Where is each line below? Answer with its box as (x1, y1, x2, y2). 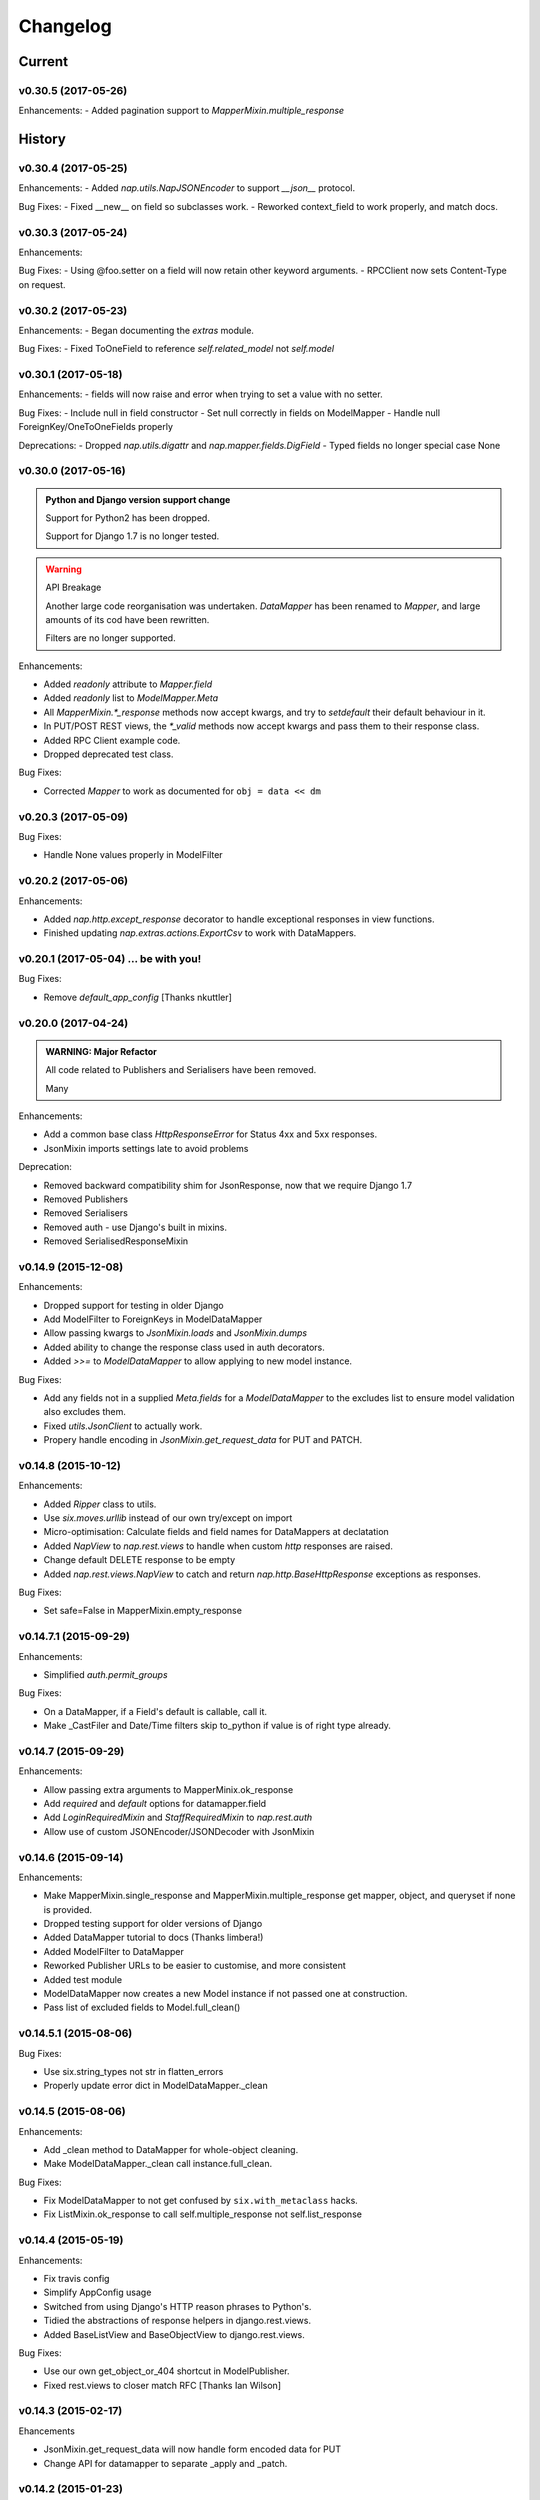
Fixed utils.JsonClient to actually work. (43, 1420, 203, 1432)
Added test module (43, 1973, 123, 1985)
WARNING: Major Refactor (45, 1045, 157, 1057)
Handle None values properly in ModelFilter (43, 849, 224, 861)
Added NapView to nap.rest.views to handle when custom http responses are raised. (43, 1540, 394, 1552)
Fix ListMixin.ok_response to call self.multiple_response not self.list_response (43, 2208, 362, 2220)
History (18, 131, 67, 148)
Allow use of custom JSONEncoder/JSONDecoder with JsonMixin (43, 1825, 315, 1837)
